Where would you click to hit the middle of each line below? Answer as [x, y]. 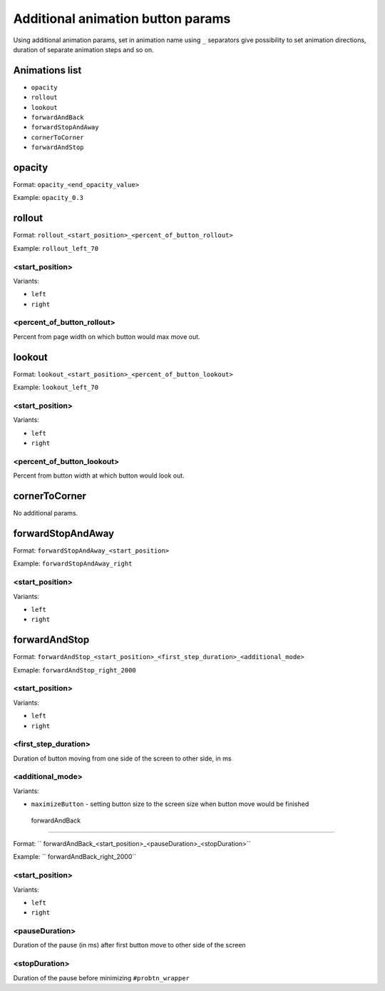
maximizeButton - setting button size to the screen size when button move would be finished [170, 804]
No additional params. [46, 513]
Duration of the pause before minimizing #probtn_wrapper [102, 977]
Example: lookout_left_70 [56, 387]
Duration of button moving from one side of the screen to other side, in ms [122, 758]
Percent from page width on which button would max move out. [107, 336]
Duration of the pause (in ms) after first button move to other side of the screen [129, 945]
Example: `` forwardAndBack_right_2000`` [75, 857]
